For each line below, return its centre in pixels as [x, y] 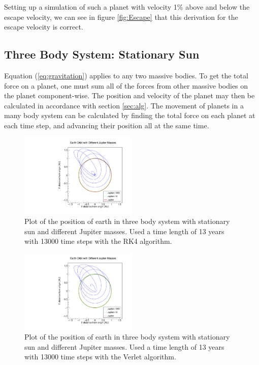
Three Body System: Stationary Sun [102, 54]
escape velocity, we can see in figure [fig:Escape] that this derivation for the [121, 17]
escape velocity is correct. [44, 27]
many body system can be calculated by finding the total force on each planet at [130, 115]
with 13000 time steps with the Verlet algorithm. [100, 357]
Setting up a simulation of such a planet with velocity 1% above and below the [127, 7]
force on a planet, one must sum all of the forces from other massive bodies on [126, 85]
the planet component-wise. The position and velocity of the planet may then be [129, 95]
